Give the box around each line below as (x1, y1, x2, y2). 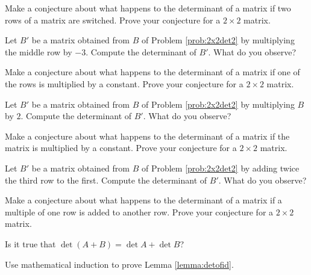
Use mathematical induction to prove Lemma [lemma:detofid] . (5, 258, 234, 270)
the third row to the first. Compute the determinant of (5, 173, 207, 186)
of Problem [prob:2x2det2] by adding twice (141, 161, 300, 174)
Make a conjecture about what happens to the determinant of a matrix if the (5, 129, 290, 142)
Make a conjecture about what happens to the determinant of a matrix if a (5, 194, 282, 206)
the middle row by (5, 45, 72, 58)
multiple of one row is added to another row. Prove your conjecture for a (5, 205, 274, 218)
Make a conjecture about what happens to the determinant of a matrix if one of (5, 66, 300, 78)
